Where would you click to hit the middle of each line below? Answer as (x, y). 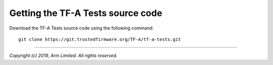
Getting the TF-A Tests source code (86, 13)
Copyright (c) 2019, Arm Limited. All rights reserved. (63, 55)
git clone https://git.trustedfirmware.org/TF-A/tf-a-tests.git (100, 39)
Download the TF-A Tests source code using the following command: (81, 28)
